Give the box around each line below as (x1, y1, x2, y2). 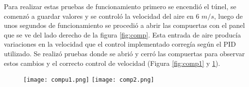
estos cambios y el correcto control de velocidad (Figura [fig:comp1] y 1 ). (4, 58, 220, 68)
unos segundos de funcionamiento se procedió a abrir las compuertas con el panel (4, 20, 245, 30)
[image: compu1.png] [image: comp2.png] (23, 76, 154, 84)
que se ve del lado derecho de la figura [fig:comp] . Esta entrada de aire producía (4, 29, 241, 39)
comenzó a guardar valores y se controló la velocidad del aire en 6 (4, 11, 199, 21)
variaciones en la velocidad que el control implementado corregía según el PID (4, 39, 236, 49)
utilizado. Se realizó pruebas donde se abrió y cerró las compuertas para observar (4, 48, 245, 58)
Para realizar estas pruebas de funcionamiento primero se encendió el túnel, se (4, 1, 236, 11)
